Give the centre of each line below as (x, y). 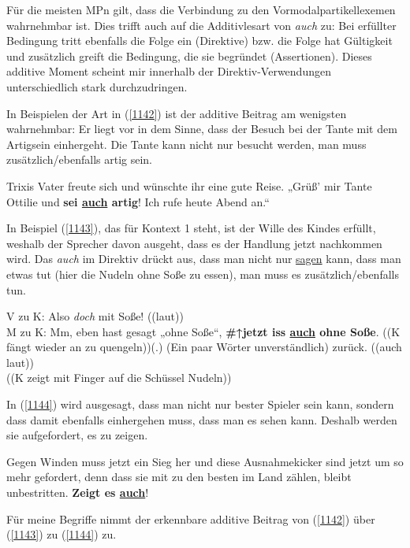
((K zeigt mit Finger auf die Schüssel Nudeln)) (119, 378)
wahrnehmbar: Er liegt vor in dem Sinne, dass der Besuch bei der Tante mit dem (202, 129)
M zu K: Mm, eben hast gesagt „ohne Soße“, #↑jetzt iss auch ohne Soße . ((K (203, 331)
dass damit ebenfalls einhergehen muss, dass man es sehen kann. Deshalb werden (202, 419)
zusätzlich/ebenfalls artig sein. (79, 159)
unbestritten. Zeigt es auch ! (78, 492)
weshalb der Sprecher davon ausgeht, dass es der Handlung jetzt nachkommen (194, 243)
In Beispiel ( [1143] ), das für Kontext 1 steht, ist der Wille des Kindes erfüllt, (191, 228)
